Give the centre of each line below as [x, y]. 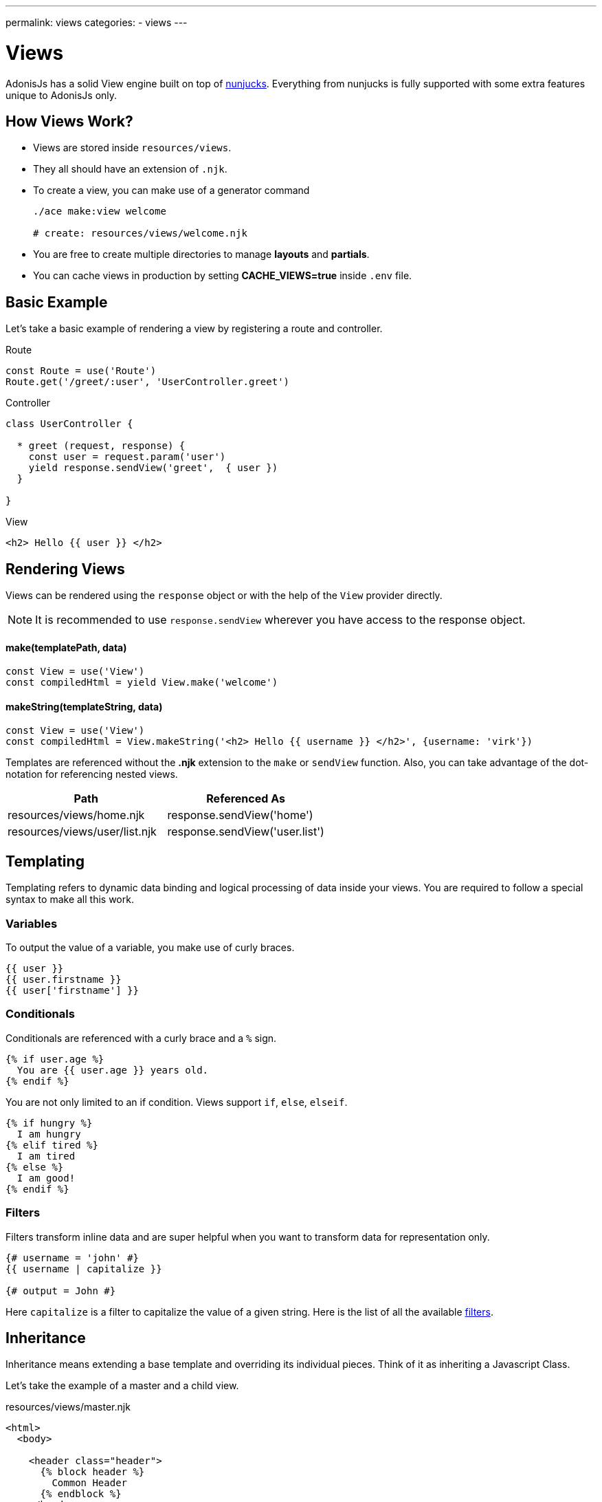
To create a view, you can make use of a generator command [171, 191]
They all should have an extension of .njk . [130, 169]
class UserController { [69, 424]
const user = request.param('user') [127, 457]
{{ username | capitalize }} [84, 1269]
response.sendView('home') [240, 815]
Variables [32, 923]
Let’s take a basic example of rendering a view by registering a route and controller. [194, 329]
